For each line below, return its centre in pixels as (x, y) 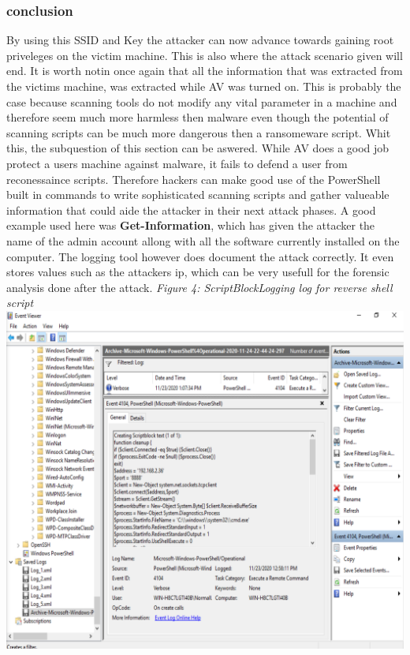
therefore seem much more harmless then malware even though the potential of (198, 117)
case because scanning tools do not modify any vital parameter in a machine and (202, 101)
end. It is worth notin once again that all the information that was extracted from (205, 71)
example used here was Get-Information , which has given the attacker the (191, 225)
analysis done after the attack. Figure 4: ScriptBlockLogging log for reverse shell (199, 287)
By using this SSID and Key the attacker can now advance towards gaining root (200, 40)
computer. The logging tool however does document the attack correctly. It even (200, 256)
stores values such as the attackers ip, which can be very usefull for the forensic (198, 272)
